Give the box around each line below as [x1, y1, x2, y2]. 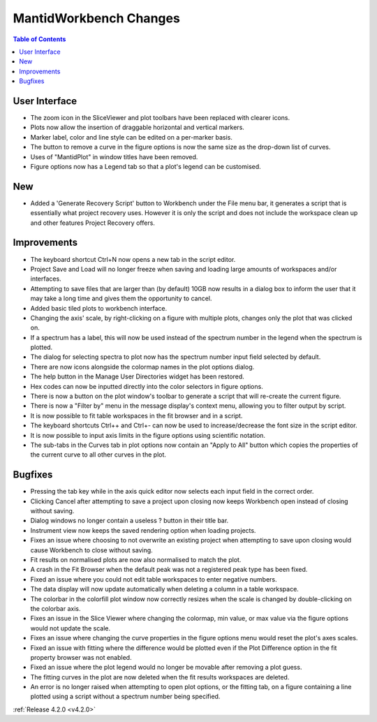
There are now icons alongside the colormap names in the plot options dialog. [30, 362, 255, 371]
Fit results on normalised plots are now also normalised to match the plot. [30, 556, 242, 564]
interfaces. [30, 274, 62, 283]
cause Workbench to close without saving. [30, 545, 153, 554]
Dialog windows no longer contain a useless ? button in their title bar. [30, 517, 229, 525]
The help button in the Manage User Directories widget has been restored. [30, 372, 244, 381]
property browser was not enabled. [30, 653, 132, 661]
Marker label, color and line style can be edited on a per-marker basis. [30, 133, 233, 141]
